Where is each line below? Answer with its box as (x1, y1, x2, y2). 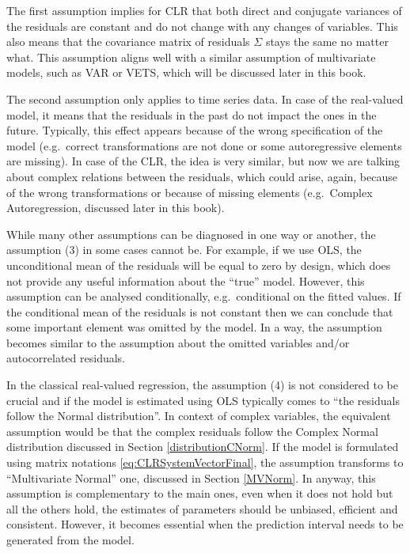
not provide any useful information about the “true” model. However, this (6, 272, 365, 289)
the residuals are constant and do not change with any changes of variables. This (6, 17, 398, 34)
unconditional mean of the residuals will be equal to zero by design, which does (6, 256, 391, 273)
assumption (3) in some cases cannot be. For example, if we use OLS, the (6, 241, 362, 258)
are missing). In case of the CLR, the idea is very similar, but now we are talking (6, 153, 401, 169)
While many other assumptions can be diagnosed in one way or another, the (6, 225, 376, 242)
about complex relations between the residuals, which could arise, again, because (6, 168, 397, 184)
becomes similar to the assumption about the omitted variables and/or (6, 334, 350, 350)
